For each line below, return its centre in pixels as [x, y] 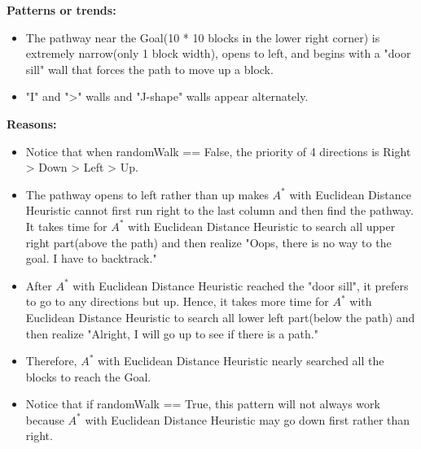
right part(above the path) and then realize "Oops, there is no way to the [208, 242]
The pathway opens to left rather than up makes [147, 194]
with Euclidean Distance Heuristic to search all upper [261, 226]
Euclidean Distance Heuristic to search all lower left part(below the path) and [220, 317]
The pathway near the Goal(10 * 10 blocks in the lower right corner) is [203, 37]
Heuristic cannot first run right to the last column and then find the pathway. [219, 210]
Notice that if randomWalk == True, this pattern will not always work [203, 404]
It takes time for [66, 226]
